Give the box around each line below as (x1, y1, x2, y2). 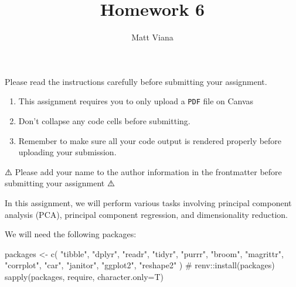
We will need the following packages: (5, 228, 137, 240)
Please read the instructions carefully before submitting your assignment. (5, 75, 267, 87)
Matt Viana (131, 31, 173, 43)
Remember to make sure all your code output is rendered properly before (18, 134, 282, 146)
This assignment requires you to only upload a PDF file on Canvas (18, 95, 254, 107)
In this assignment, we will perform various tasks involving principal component (5, 196, 292, 209)
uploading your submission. (18, 146, 117, 158)
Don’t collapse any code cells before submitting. (18, 114, 190, 127)
